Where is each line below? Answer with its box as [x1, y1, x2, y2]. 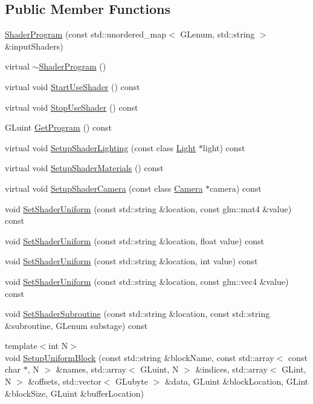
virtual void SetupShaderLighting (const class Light [5, 141, 196, 154]
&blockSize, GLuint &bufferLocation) [5, 386, 144, 399]
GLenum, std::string [180, 28, 255, 41]
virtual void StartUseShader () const [5, 80, 140, 93]
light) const [202, 141, 245, 154]
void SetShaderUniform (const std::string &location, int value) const [5, 255, 258, 267]
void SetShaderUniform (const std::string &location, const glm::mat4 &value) [5, 202, 292, 215]
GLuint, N [140, 363, 179, 376]
